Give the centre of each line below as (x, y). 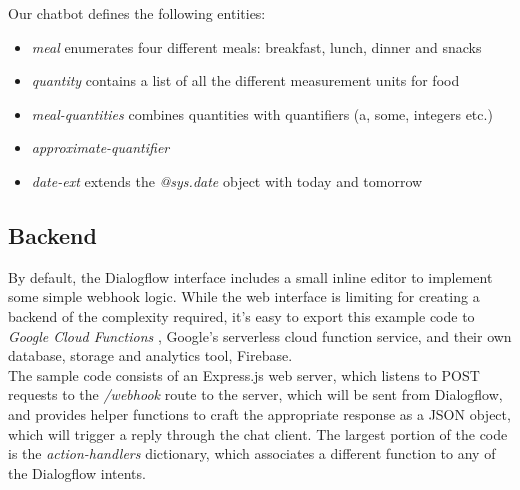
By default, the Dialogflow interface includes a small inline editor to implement (250, 276)
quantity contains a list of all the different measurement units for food (245, 80)
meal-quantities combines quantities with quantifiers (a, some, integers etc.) (262, 113)
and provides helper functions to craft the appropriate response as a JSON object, (259, 413)
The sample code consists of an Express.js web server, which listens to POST (244, 374)
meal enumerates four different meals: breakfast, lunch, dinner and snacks (256, 46)
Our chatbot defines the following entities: (137, 13)
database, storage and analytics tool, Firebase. (150, 355)
